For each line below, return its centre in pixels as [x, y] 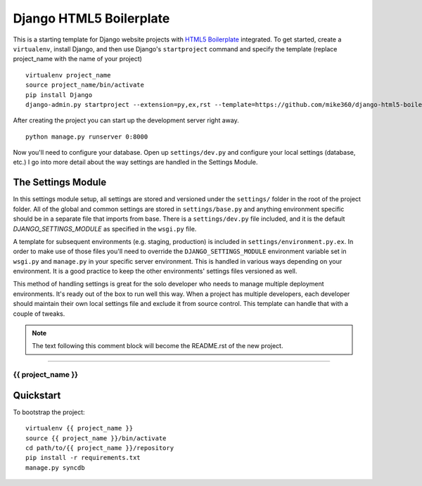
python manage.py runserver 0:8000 [87, 136]
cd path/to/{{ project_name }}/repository [100, 448]
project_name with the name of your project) [77, 59]
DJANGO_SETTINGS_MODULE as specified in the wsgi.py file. [105, 229]
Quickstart [37, 395]
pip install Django [59, 95]
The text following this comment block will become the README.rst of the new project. [158, 346]
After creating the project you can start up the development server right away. [126, 120]
